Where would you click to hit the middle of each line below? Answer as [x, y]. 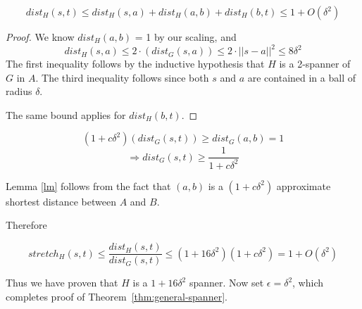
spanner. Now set [226, 283]
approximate [304, 185]
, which [308, 283]
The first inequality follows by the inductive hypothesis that [135, 64]
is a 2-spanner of [315, 64]
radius [19, 91]
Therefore [26, 225]
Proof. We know [40, 37]
